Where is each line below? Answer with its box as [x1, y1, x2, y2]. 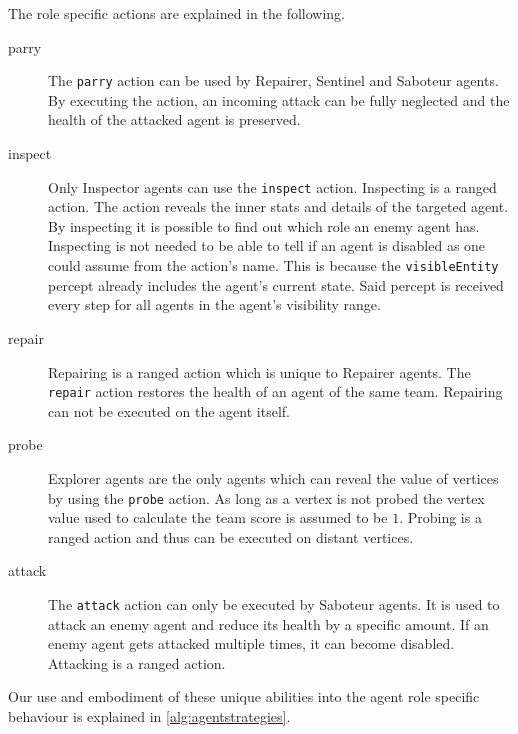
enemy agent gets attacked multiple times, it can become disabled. [48, 633, 455, 654]
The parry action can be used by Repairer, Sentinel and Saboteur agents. [48, 70, 499, 91]
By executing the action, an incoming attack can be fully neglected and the [48, 89, 510, 110]
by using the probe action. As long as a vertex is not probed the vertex [48, 487, 485, 508]
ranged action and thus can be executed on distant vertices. [48, 526, 414, 547]
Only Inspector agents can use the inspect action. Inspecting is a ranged [48, 176, 497, 197]
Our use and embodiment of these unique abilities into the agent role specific [8, 686, 480, 707]
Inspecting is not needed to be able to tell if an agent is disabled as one [48, 235, 486, 256]
